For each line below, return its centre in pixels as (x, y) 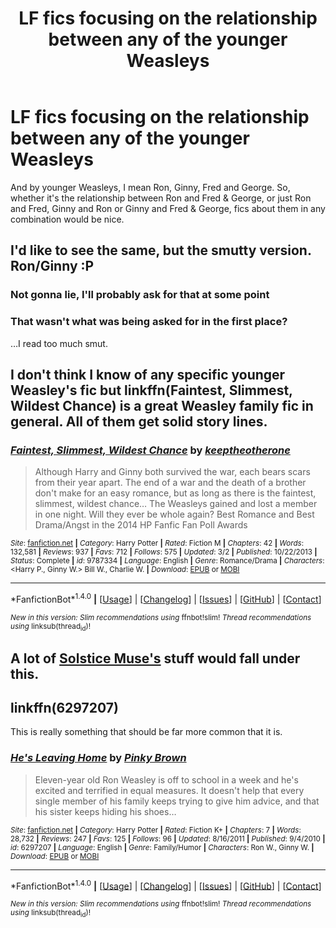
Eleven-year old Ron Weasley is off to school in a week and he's (166, 779)
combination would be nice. (67, 219)
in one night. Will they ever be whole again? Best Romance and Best (174, 514)
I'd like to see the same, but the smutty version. (161, 250)
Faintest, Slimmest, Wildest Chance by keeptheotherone (150, 450)
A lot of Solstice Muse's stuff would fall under (155, 658)
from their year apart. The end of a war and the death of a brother (170, 483)
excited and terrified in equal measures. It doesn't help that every (169, 790)
